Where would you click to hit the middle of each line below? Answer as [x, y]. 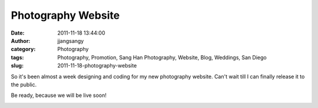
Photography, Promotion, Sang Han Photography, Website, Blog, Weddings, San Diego [162, 57]
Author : [21, 41]
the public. [24, 85]
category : [23, 49]
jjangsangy [71, 41]
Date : [18, 33]
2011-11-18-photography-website [97, 66]
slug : [17, 66]
